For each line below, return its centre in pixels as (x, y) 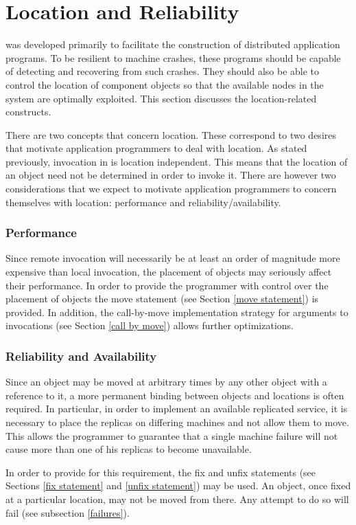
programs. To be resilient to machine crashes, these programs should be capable (173, 57)
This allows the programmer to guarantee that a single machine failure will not (172, 435)
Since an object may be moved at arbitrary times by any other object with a (166, 382)
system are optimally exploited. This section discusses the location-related (161, 98)
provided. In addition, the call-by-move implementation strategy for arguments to (177, 312)
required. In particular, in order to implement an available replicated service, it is (177, 409)
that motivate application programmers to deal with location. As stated (156, 148)
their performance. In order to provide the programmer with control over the (167, 285)
